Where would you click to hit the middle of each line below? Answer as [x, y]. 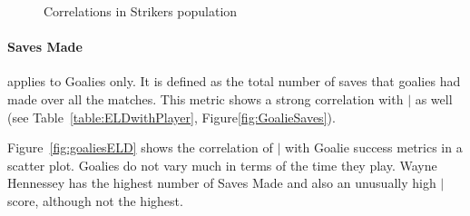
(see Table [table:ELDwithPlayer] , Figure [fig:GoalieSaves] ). [171, 117]
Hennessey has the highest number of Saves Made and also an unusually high [222, 183]
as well [434, 98]
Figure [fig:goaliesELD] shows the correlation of [140, 147]
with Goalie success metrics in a [374, 147]
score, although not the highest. [95, 200]
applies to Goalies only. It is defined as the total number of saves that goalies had [234, 81]
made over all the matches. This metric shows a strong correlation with [206, 98]
